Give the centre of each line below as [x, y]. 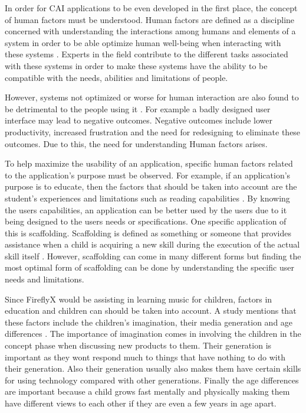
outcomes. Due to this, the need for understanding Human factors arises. [136, 143]
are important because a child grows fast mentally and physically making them [147, 391]
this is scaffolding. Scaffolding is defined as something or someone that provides [148, 232]
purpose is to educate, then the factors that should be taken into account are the [151, 186]
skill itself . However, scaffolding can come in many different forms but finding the [153, 256]
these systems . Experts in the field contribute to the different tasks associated [147, 54]
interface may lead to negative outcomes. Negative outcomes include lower [139, 120]
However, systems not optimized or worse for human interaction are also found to [152, 97]
